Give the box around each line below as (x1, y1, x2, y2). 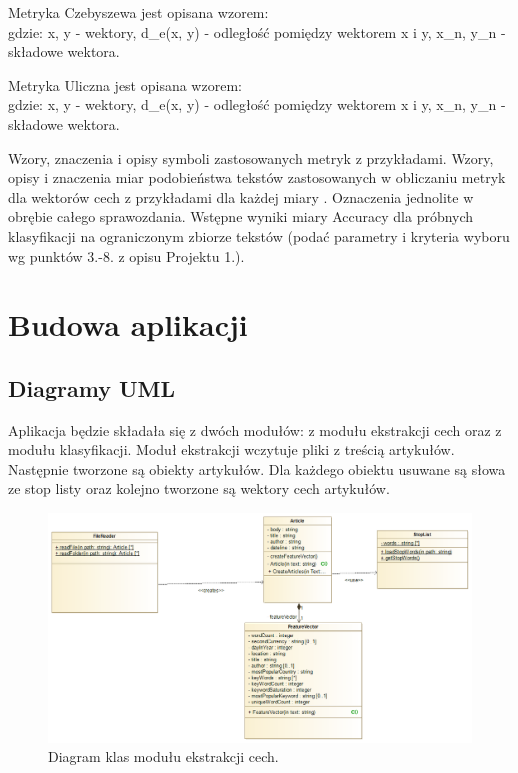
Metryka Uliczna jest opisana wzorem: (8, 74, 242, 95)
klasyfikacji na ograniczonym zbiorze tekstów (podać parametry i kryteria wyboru (8, 225, 510, 246)
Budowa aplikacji (8, 304, 248, 345)
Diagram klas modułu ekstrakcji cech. (48, 746, 279, 767)
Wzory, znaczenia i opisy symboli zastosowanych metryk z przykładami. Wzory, (8, 147, 494, 168)
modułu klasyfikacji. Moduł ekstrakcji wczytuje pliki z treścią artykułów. (8, 439, 455, 460)
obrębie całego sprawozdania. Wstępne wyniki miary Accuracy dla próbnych (8, 206, 474, 227)
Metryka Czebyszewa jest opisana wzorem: (8, 2, 269, 22)
